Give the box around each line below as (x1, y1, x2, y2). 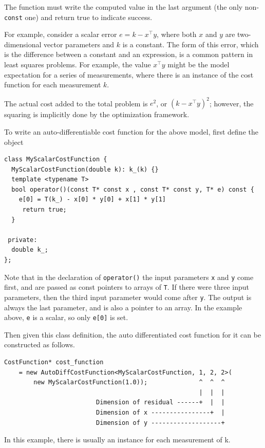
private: (8, 236, 37, 244)
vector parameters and (44, 39, 115, 49)
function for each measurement (4, 79, 101, 90)
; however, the (209, 98, 254, 108)
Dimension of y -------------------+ (96, 419, 225, 426)
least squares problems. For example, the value (4, 59, 151, 70)
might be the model (167, 59, 230, 70)
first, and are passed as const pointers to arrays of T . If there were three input (4, 282, 250, 292)
